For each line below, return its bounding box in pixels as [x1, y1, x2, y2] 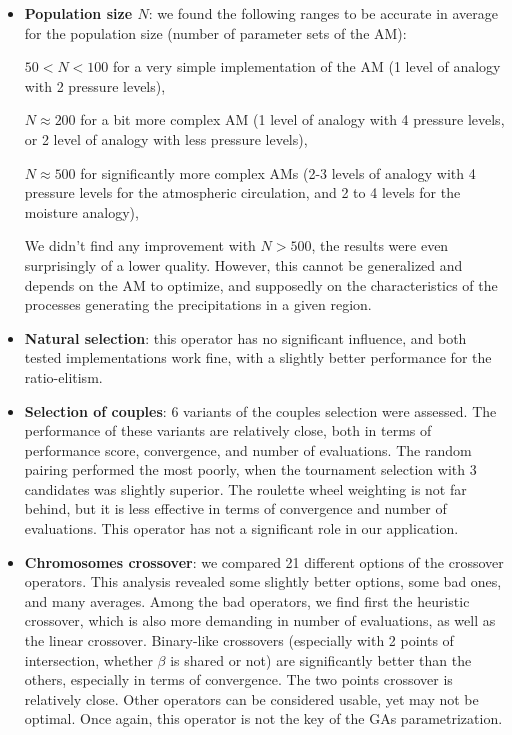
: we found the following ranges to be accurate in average [148, 3, 499, 23]
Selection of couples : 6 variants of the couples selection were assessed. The [24, 400, 497, 421]
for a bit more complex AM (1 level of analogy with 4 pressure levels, [80, 109, 505, 130]
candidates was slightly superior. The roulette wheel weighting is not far [24, 478, 467, 499]
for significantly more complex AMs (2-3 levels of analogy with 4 [80, 162, 476, 183]
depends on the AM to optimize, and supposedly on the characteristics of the [24, 274, 498, 295]
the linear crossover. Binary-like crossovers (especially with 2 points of [24, 630, 454, 651]
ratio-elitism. [24, 366, 103, 387]
